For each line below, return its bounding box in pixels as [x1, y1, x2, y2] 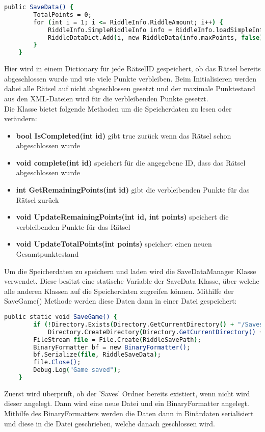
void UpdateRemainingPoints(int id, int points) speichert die [16, 211, 229, 222]
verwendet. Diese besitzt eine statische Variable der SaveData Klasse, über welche [4, 276, 259, 286]
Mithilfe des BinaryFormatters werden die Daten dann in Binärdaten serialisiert [4, 408, 254, 419]
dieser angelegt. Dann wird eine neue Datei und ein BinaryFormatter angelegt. [4, 398, 249, 409]
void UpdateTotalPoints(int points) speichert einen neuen [16, 238, 212, 249]
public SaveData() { [4, 4, 74, 11]
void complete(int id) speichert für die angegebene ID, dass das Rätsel [16, 157, 246, 168]
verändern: [4, 113, 37, 124]
